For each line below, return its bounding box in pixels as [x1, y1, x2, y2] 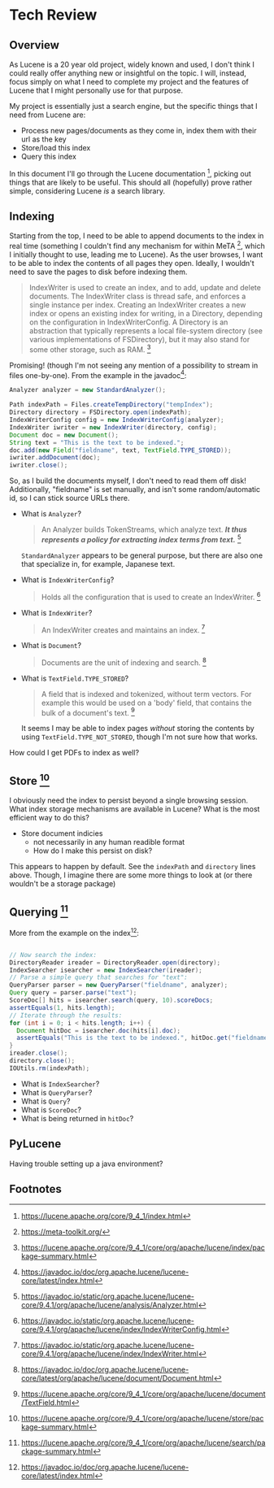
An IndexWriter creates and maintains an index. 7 [41, 624, 206, 635]
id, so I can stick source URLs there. [9, 494, 130, 503]
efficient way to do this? [9, 813, 90, 823]
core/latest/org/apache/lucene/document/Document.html [20, 1373, 214, 1383]
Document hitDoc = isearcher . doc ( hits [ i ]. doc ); [16, 1026, 181, 1034]
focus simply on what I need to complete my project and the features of [9, 77, 249, 86]
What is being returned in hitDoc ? [20, 1113, 134, 1123]
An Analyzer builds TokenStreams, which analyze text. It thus [41, 524, 247, 534]
